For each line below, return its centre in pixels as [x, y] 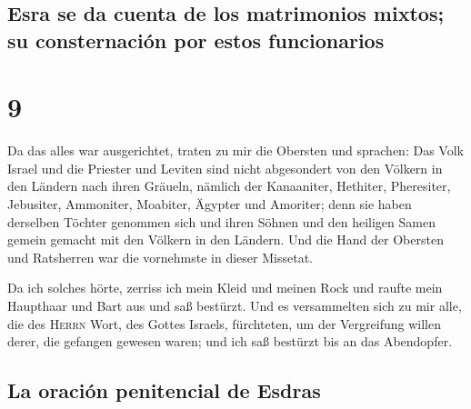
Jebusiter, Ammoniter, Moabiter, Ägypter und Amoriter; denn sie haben [210, 204]
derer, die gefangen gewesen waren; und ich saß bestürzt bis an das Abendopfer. [230, 341]
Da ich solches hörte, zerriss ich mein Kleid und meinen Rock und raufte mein [225, 288]
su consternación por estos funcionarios [196, 40]
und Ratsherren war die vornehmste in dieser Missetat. [160, 257]
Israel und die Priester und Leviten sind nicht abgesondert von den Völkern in [225, 168]
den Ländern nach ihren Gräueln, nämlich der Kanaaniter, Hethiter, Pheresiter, [229, 186]
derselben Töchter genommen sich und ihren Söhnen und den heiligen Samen [221, 221]
